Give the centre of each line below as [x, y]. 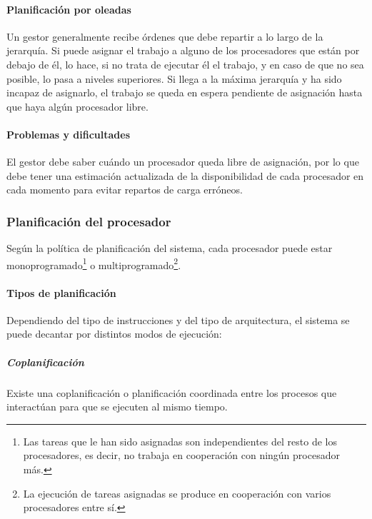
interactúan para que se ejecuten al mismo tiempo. [117, 407]
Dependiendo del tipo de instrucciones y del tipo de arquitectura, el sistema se [178, 319]
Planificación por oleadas [69, 9]
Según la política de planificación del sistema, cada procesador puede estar [170, 248]
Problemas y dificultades [68, 134]
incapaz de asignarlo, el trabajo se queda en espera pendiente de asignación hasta [185, 92]
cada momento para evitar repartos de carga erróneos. [125, 190]
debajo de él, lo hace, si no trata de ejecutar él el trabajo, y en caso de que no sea [185, 64]
